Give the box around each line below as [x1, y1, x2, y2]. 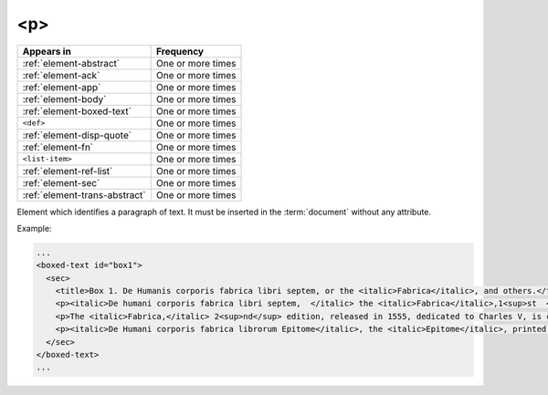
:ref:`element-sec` [22, 176, 100, 189]
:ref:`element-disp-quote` [22, 129, 132, 141]
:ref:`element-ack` [22, 68, 100, 81]
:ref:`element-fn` [22, 140, 94, 153]
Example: [16, 223, 52, 234]
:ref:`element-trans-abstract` [22, 188, 146, 201]
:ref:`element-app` [22, 80, 101, 93]
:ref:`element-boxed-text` [22, 105, 132, 118]
